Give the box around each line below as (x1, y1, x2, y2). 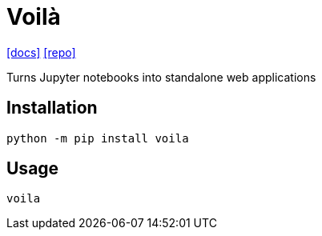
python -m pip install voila (6, 131, 189, 145)
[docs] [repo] (6, 45, 76, 59)
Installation (6, 98, 98, 118)
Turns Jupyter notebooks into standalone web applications (6, 70, 316, 84)
